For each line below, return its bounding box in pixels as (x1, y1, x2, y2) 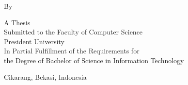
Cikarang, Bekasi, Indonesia (4, 71, 87, 82)
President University (4, 36, 64, 46)
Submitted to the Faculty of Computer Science (4, 27, 143, 37)
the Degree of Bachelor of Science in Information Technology (4, 55, 184, 65)
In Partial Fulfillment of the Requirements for (4, 46, 140, 56)
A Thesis (4, 17, 31, 27)
